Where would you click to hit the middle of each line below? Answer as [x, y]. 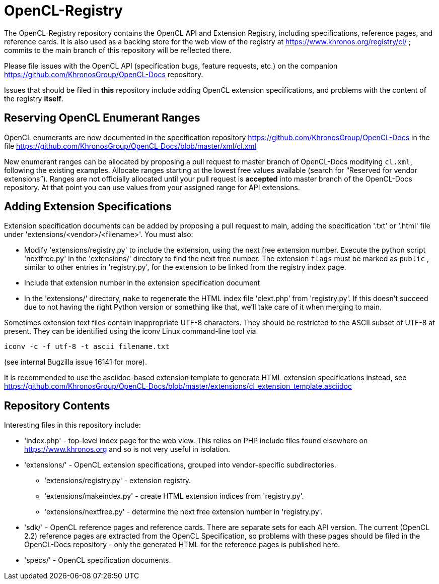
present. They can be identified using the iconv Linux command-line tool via [130, 331]
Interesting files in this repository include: [72, 425]
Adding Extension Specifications [88, 207]
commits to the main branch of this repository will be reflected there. [118, 50]
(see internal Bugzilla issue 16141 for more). [76, 362]
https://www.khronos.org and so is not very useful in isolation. [127, 449]
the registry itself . [34, 98]
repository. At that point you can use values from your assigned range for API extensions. [152, 187]
